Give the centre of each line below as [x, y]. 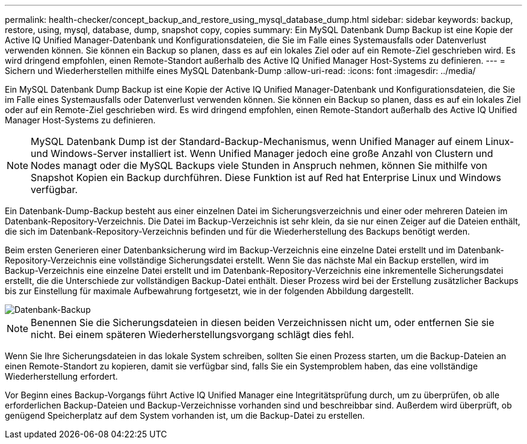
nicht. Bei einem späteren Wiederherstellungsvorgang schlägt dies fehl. [193, 335]
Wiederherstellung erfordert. [61, 376]
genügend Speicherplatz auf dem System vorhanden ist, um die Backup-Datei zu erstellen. [185, 415]
